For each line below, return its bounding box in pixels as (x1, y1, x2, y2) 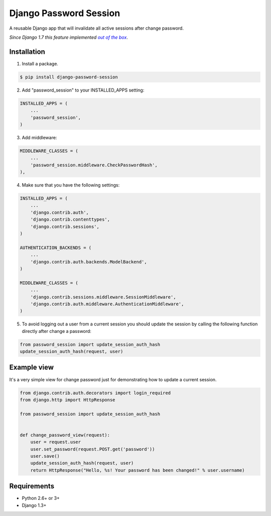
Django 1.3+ (22, 502, 47, 508)
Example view (9, 363, 54, 372)
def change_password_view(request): (20, 432, 110, 438)
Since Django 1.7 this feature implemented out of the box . (9, 34, 128, 40)
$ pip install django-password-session (20, 74, 118, 80)
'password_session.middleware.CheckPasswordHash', (30, 162, 158, 168)
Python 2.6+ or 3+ (22, 495, 60, 501)
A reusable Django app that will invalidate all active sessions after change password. (9, 25, 184, 31)
